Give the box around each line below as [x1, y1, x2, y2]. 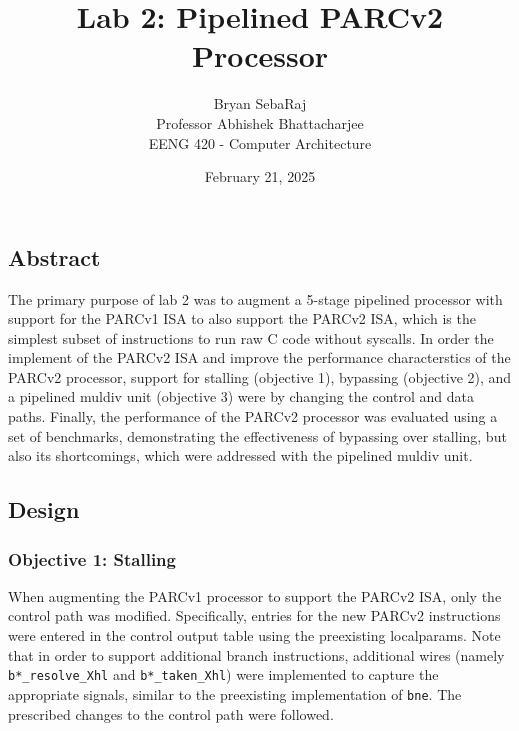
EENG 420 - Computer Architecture [148, 132, 372, 153]
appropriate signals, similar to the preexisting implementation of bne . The [8, 683, 462, 704]
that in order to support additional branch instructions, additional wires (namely [8, 644, 505, 665]
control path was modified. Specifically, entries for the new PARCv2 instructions [8, 605, 501, 626]
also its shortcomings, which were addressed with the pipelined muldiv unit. [8, 445, 473, 466]
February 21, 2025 [204, 166, 316, 187]
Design [8, 494, 80, 525]
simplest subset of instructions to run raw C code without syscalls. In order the [8, 327, 494, 348]
